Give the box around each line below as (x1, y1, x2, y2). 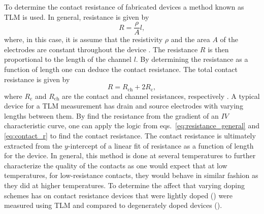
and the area (171, 34, 210, 45)
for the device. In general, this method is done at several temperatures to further (4, 150, 256, 161)
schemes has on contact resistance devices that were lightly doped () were (4, 190, 233, 200)
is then (208, 44, 229, 54)
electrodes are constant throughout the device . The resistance (4, 44, 198, 54)
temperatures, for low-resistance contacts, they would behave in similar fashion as (4, 170, 258, 181)
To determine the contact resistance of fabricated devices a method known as (4, 2, 244, 12)
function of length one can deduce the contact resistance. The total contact (4, 64, 238, 75)
